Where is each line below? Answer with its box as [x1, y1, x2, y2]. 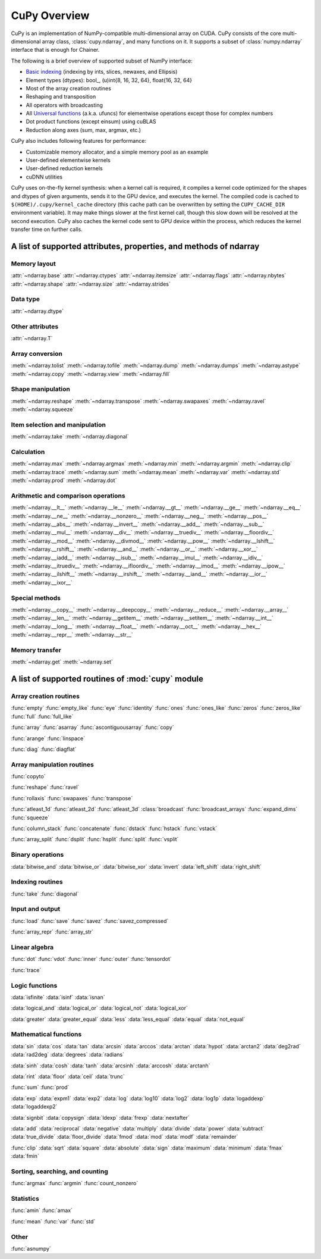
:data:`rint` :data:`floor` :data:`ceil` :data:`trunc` [11, 1073, 125, 1080]
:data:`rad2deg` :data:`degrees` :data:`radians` [11, 1051, 125, 1058]
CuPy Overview [11, 9, 90, 22]
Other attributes [11, 322, 59, 330]
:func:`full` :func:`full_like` [11, 713, 74, 720]
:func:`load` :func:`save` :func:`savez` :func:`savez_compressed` [11, 917, 169, 925]
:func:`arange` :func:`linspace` [11, 735, 86, 742]
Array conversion [11, 349, 62, 358]
